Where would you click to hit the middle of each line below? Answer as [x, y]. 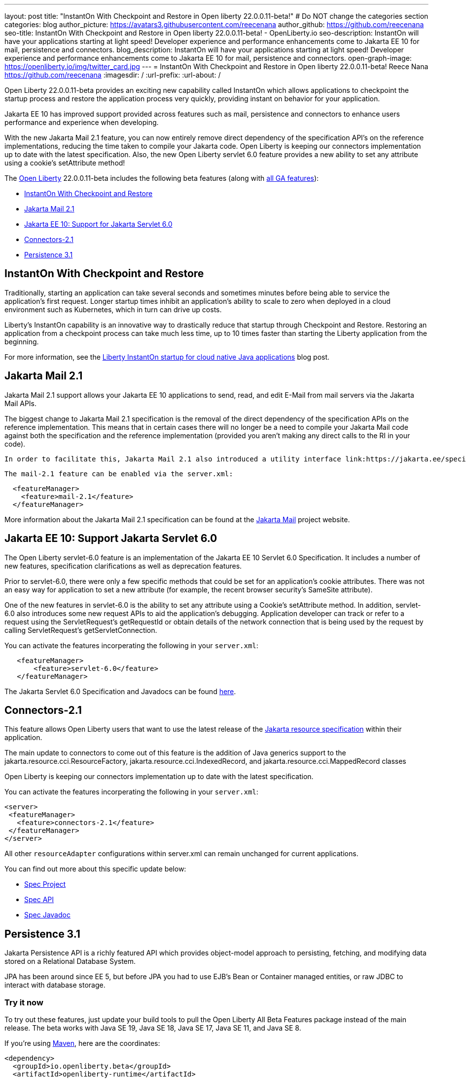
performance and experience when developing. [82, 122]
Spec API [39, 900]
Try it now [24, 1002]
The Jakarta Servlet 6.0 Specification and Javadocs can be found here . [120, 691]
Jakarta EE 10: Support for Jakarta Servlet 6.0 [98, 224]
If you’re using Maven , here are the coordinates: [82, 1043]
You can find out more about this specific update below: [95, 869]
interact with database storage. [55, 985]
